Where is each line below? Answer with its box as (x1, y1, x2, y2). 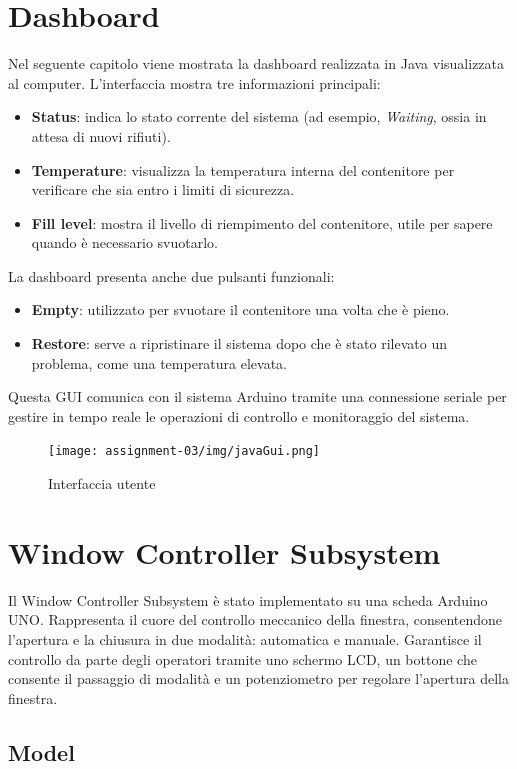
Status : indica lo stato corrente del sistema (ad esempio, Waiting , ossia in (31, 106, 487, 127)
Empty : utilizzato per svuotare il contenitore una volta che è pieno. (31, 299, 450, 320)
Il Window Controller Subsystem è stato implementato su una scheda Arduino (8, 589, 488, 610)
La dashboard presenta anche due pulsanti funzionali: (8, 265, 335, 286)
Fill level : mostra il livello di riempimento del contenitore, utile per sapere (31, 212, 493, 233)
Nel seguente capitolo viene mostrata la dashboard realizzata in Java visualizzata (8, 53, 505, 74)
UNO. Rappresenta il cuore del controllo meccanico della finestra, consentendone (8, 609, 503, 630)
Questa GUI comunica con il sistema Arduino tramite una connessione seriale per (8, 386, 507, 407)
